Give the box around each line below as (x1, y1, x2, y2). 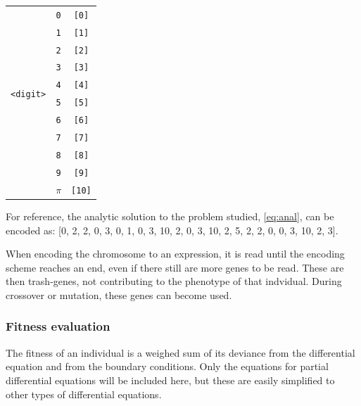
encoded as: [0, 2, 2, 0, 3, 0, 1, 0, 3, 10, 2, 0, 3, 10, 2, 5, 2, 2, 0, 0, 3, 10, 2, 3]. (6, 222, 338, 237)
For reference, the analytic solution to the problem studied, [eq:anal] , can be (6, 208, 334, 223)
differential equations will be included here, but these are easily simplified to (6, 372, 335, 387)
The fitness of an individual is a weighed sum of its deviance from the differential (6, 345, 355, 360)
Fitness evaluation (6, 317, 110, 335)
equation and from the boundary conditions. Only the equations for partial (6, 359, 329, 374)
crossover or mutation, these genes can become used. (6, 287, 232, 302)
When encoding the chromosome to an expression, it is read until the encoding (6, 246, 345, 261)
